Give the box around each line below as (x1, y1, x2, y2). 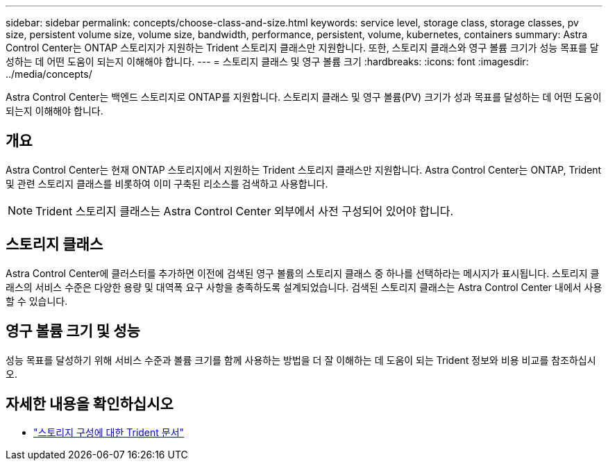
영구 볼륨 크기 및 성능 (6, 322, 140, 340)
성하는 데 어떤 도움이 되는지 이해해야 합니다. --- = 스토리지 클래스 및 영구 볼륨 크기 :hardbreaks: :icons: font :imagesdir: (6, 56, 529, 67)
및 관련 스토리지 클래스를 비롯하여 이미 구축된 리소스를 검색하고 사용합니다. (6, 177, 328, 190)
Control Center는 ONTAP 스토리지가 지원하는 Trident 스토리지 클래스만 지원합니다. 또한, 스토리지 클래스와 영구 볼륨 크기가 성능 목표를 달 (6, 42, 599, 53)
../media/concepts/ (6, 68, 92, 80)
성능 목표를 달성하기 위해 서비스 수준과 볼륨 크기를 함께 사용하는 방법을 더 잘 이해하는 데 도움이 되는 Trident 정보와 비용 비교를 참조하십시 (6, 353, 596, 366)
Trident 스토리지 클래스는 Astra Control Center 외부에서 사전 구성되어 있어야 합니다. (35, 203, 454, 218)
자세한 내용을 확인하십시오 (6, 394, 174, 413)
